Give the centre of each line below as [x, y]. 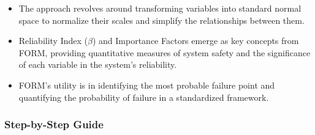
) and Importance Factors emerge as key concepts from [195, 41]
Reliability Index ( [53, 41]
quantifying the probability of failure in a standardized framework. [144, 97]
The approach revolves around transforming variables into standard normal [160, 8]
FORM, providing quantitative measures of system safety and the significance [165, 52]
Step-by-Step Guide [54, 124]
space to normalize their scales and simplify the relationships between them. [161, 20]
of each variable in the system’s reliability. [98, 64]
